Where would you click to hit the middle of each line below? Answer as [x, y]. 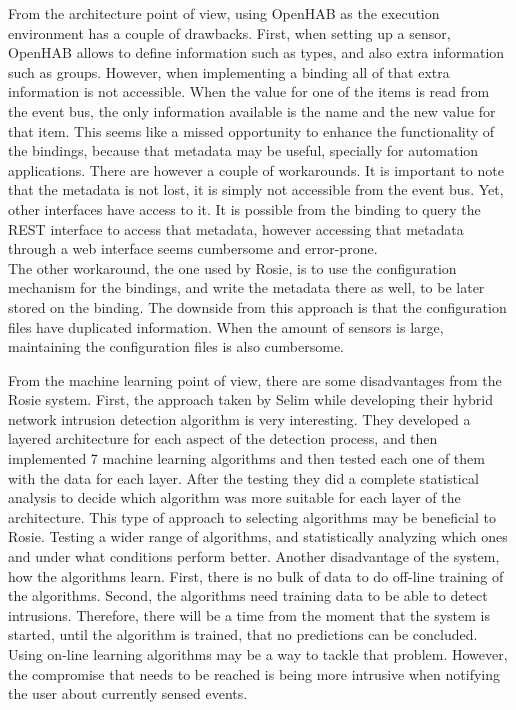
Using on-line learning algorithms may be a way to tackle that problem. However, [258, 654]
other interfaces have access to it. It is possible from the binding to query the [244, 208]
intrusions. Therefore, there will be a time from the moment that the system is [249, 614]
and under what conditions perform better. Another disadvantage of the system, [254, 556]
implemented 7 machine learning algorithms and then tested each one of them [246, 458]
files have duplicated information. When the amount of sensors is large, [226, 326]
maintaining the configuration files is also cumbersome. [176, 346]
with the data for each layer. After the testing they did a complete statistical [243, 477]
